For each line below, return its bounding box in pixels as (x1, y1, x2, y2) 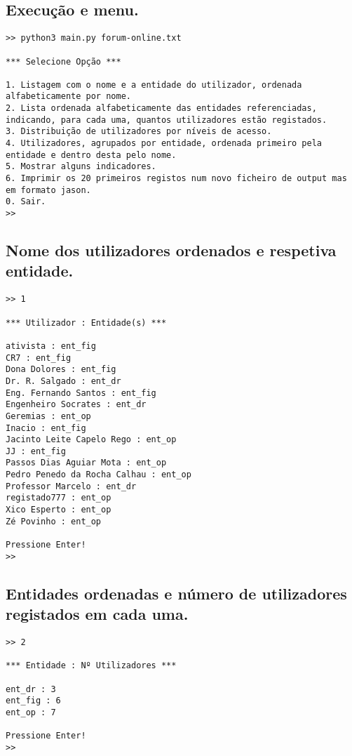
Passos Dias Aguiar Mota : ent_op (6, 458, 167, 468)
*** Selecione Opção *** (6, 56, 121, 67)
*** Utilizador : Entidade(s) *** (6, 317, 167, 328)
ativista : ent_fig (6, 340, 96, 351)
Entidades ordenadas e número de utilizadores (6, 582, 347, 604)
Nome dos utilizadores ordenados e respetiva (6, 239, 337, 261)
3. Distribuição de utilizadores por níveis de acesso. (6, 126, 272, 137)
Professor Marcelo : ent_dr (6, 481, 137, 491)
